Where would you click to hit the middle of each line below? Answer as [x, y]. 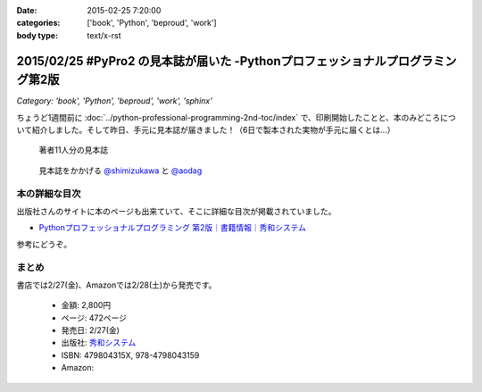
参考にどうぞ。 [44, 244]
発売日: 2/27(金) [91, 330]
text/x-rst [104, 35]
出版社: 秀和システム [99, 343]
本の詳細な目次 [49, 194]
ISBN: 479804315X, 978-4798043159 [130, 355]
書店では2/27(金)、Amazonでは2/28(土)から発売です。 [116, 285]
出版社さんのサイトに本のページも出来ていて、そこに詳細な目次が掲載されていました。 [176, 211]
